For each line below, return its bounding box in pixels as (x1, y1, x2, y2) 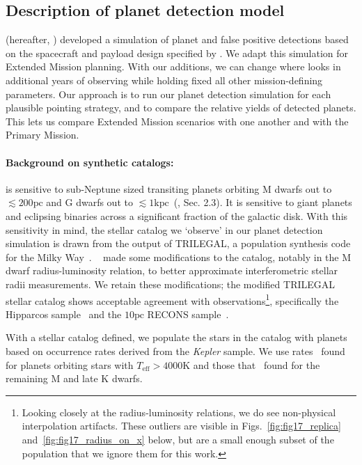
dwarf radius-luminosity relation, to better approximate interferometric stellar (6, 263, 338, 278)
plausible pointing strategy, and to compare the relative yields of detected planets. (6, 100, 356, 115)
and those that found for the (193, 357, 320, 372)
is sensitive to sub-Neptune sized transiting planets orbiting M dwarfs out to (6, 181, 332, 196)
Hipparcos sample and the (6, 306, 122, 321)
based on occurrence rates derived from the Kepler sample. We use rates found (6, 343, 345, 358)
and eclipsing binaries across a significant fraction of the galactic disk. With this (6, 208, 348, 223)
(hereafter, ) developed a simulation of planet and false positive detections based (6, 32, 349, 47)
